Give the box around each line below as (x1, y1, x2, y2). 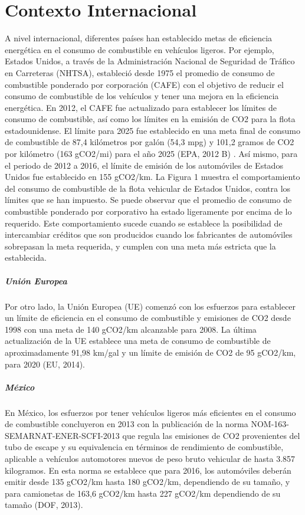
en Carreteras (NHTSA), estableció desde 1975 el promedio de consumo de (5, 66, 275, 78)
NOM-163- (251, 418, 289, 430)
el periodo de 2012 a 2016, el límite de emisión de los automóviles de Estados (5, 159, 283, 171)
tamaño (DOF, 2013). (5, 498, 83, 511)
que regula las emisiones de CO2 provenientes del (122, 429, 300, 441)
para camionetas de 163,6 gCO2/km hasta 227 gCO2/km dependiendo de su (5, 487, 281, 499)
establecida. (5, 251, 47, 264)
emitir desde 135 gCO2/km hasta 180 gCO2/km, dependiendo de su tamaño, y (5, 475, 290, 488)
